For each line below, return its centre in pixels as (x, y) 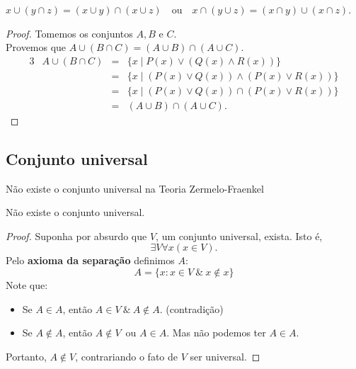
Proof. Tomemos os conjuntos (69, 33)
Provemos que (36, 47)
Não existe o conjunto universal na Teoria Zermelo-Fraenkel (135, 188)
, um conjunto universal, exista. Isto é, (239, 235)
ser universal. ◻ (225, 356)
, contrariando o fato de (126, 356)
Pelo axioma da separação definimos (90, 260)
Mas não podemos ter (219, 333)
